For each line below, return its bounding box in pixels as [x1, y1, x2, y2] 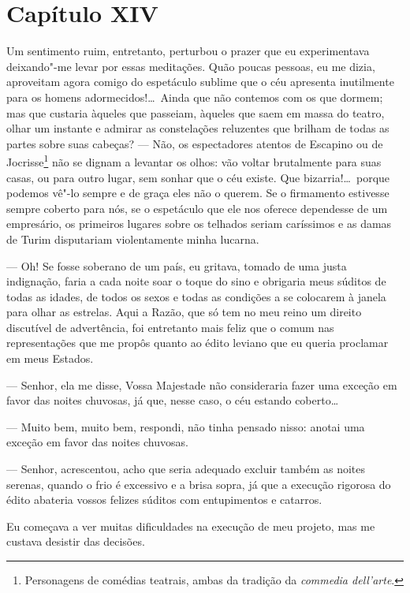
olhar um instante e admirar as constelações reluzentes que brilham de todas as [6, 120, 389, 136]
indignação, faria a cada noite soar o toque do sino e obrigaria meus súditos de [6, 273, 386, 289]
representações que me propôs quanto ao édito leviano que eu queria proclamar [6, 334, 389, 351]
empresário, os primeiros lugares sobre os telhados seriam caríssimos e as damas [6, 215, 392, 232]
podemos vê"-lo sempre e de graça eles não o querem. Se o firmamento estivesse [6, 185, 389, 201]
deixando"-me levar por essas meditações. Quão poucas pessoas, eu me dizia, [6, 58, 375, 74]
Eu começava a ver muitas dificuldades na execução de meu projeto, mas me [6, 517, 375, 534]
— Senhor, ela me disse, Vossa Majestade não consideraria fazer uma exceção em [6, 376, 397, 393]
